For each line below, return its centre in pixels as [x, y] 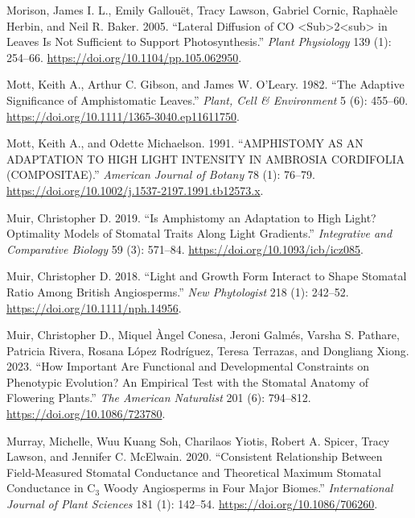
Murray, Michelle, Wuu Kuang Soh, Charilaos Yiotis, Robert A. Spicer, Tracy [198, 440]
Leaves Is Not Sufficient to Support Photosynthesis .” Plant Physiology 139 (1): [199, 41]
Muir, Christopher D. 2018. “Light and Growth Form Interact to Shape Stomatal [207, 276]
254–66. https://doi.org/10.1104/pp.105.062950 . [124, 57]
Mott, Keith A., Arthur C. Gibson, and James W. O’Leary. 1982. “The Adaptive [205, 84]
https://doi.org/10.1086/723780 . [86, 414]
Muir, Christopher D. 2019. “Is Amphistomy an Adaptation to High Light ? [191, 217]
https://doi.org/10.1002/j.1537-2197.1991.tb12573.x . [135, 190]
